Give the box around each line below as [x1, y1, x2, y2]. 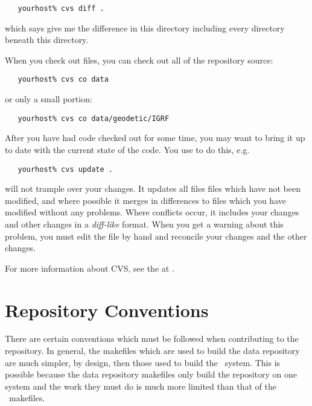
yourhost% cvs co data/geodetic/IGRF [18, 114, 170, 123]
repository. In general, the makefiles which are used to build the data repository [5, 344, 300, 357]
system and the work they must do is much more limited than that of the [5, 379, 276, 392]
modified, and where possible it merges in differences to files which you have [5, 194, 286, 206]
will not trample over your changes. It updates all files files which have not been [5, 182, 301, 195]
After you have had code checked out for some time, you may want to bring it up [5, 131, 305, 144]
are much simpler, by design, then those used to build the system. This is [5, 356, 281, 368]
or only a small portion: [5, 93, 92, 105]
